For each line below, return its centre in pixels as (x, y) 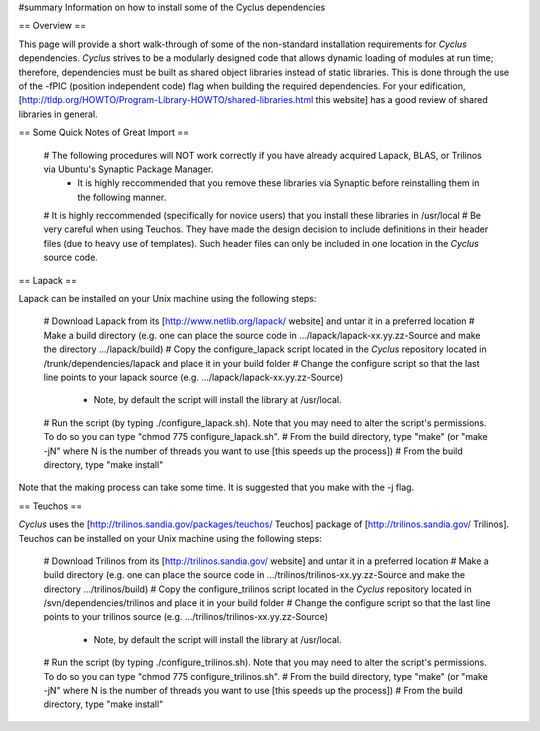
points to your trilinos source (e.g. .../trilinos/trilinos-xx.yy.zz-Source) (186, 617)
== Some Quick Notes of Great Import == (104, 132)
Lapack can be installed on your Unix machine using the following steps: (167, 299)
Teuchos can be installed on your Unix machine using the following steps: (170, 538)
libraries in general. (58, 114)
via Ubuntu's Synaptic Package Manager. (128, 169)
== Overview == (52, 26)
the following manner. (122, 197)
